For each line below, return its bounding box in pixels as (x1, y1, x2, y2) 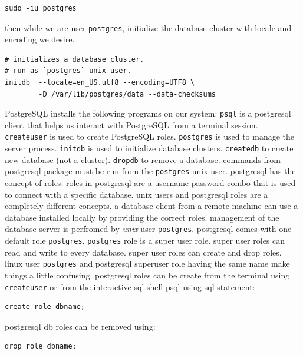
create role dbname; (5, 303, 85, 311)
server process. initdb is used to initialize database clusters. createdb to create (5, 142, 294, 154)
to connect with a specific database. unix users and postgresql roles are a (5, 188, 268, 200)
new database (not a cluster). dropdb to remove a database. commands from (5, 153, 281, 165)
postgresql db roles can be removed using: (5, 320, 156, 332)
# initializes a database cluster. (5, 55, 144, 64)
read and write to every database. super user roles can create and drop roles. (5, 245, 282, 258)
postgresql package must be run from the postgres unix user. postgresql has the (5, 165, 296, 177)
